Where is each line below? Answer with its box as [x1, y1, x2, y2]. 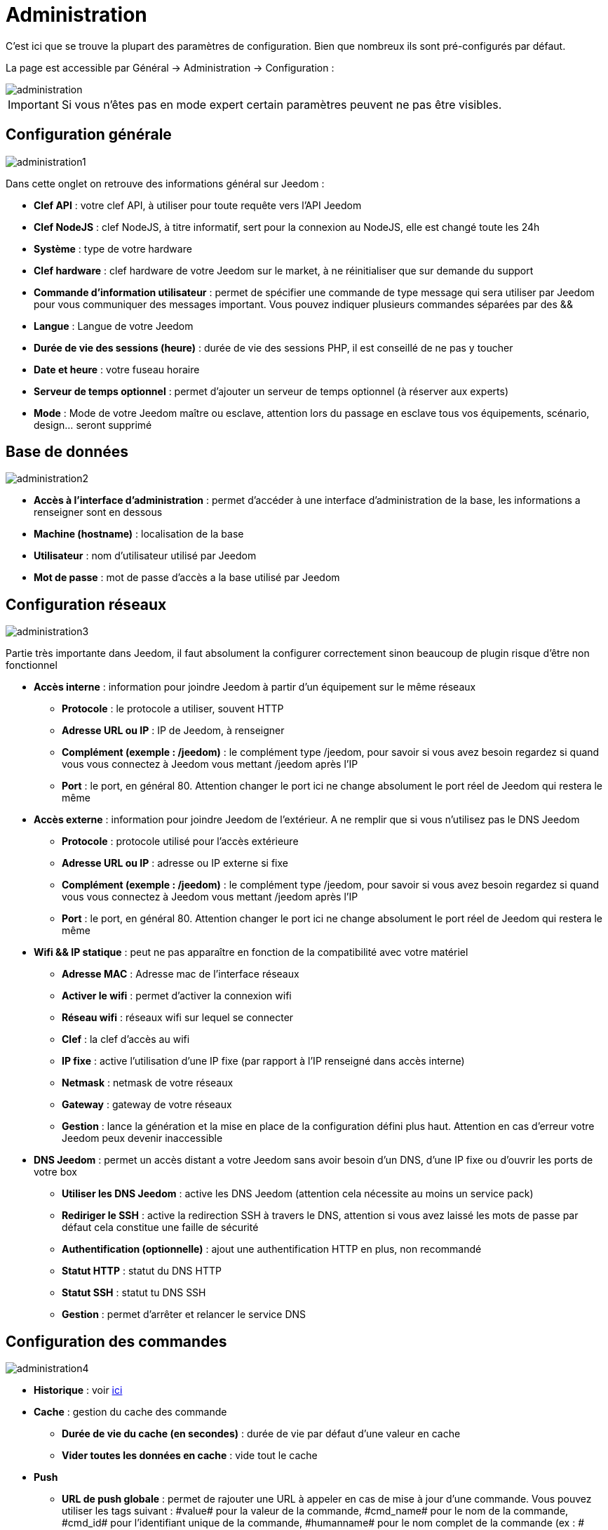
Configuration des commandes [6, 1332, 227, 1350]
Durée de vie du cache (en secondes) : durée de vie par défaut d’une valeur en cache [62, 1428, 461, 1440]
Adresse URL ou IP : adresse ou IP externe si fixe [62, 857, 288, 870]
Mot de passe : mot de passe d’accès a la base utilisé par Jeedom [34, 571, 340, 584]
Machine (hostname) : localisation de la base [34, 528, 244, 540]
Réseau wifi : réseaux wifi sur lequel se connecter [62, 1011, 294, 1024]
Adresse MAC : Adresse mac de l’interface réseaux [62, 968, 299, 980]
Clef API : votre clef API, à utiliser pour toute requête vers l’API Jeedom [34, 199, 362, 211]
